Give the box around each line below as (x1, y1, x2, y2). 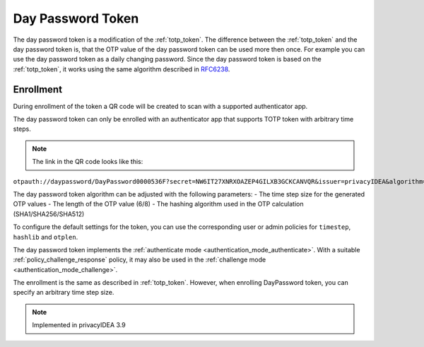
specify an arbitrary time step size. (13, 288, 114, 297)
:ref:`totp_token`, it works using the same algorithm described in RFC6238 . (13, 64, 230, 73)
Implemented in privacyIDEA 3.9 (32, 321, 126, 329)
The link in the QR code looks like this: (32, 158, 143, 166)
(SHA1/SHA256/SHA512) (13, 209, 85, 218)
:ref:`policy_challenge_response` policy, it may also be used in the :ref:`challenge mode (13, 255, 266, 264)
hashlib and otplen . (13, 233, 78, 241)
